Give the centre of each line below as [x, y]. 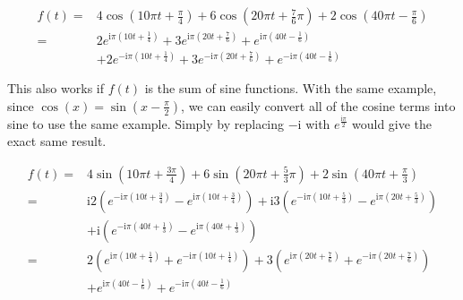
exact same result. [57, 141]
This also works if [56, 88]
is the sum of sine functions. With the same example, [291, 88]
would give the [392, 123]
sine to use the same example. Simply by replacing [146, 123]
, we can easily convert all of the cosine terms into [318, 105]
